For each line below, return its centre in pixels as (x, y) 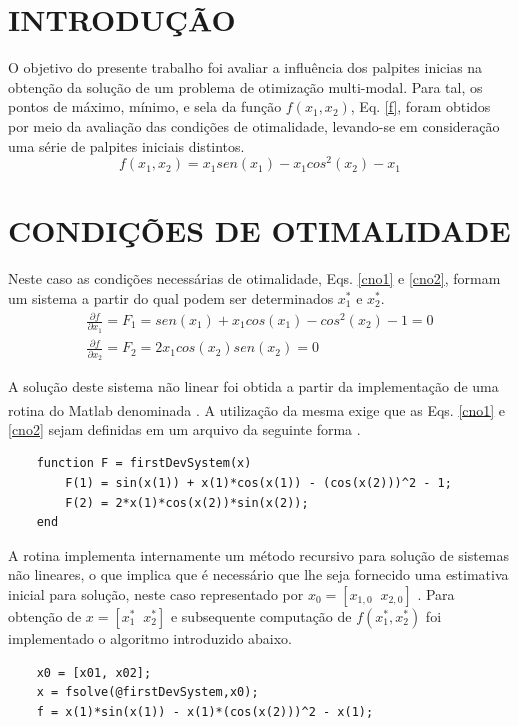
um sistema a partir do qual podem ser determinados (171, 297)
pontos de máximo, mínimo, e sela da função (145, 106)
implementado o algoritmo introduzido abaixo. (150, 638)
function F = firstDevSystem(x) (144, 463)
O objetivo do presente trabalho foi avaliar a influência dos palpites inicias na (245, 67)
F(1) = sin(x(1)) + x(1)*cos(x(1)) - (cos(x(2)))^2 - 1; (258, 483)
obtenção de (45, 616)
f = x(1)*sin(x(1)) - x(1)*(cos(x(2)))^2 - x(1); (205, 711)
